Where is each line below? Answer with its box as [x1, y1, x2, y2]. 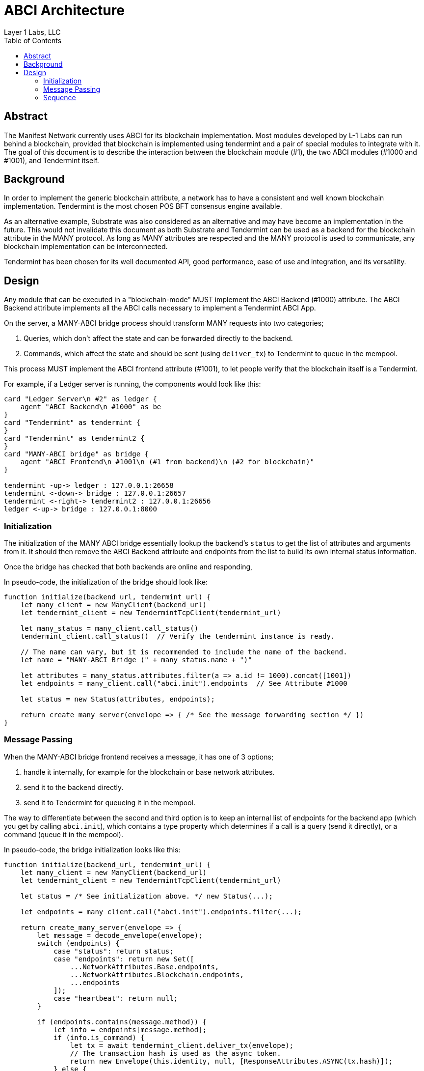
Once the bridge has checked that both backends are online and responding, [4, 563, 253, 571]
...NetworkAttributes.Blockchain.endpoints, [70, 970, 244, 979]
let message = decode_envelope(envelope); [37, 931, 203, 939]
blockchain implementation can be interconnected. [4, 242, 168, 251]
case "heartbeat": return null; [53, 994, 178, 1002]
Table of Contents [4, 36, 62, 45]
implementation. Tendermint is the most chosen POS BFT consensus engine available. [4, 202, 282, 211]
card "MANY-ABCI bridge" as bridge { [4, 450, 149, 458]
